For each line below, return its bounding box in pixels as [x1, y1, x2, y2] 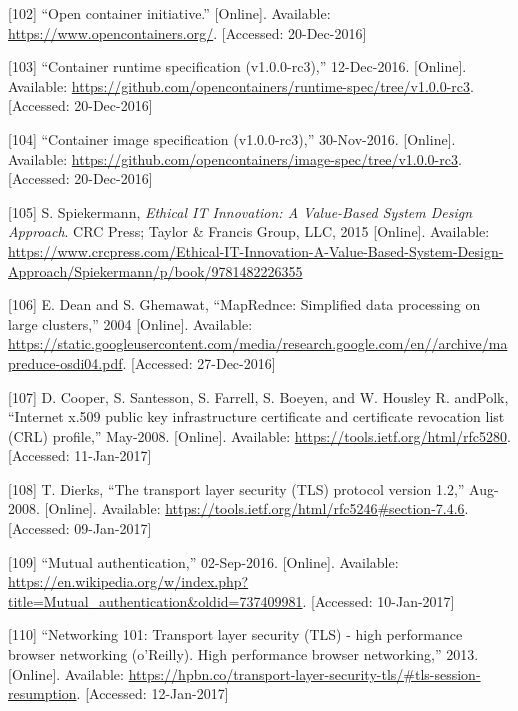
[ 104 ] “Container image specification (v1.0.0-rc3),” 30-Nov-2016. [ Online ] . [8, 128, 456, 149]
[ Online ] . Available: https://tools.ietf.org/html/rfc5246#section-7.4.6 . [44, 498, 469, 519]
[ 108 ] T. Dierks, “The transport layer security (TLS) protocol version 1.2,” [8, 478, 465, 499]
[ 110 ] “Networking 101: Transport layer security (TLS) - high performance [8, 624, 463, 645]
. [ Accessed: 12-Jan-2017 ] [76, 683, 229, 704]
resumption [8, 683, 77, 704]
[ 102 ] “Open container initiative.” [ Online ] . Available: [8, 3, 331, 23]
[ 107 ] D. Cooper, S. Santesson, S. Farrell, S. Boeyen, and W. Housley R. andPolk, [8, 386, 509, 407]
